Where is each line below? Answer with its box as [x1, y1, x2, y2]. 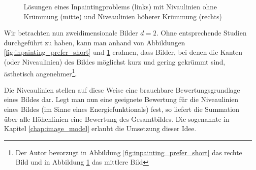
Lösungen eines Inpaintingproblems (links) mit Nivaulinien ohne [24, 1, 217, 11]
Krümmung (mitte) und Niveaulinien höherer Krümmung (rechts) [24, 11, 222, 21]
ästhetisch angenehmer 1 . [4, 67, 77, 78]
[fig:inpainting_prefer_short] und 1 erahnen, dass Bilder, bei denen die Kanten [4, 47, 243, 57]
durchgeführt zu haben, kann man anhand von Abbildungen [4, 37, 185, 47]
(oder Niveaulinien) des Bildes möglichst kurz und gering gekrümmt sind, [4, 56, 225, 67]
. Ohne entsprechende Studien [156, 28, 247, 38]
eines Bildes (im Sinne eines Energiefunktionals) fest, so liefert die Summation [4, 104, 240, 114]
